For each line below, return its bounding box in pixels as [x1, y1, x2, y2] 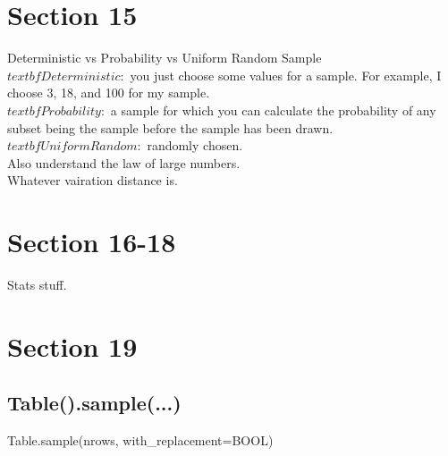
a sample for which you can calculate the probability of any [110, 100, 436, 119]
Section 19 [7, 327, 138, 364]
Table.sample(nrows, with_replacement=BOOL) [7, 431, 274, 450]
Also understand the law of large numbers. [7, 153, 241, 172]
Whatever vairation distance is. [7, 171, 178, 190]
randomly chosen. [147, 136, 243, 155]
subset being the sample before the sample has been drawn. [7, 118, 334, 137]
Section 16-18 [7, 224, 176, 260]
